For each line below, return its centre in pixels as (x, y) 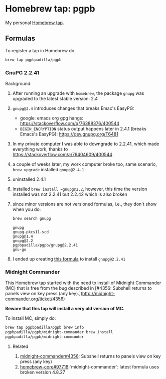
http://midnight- (99, 294)
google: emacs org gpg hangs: (52, 118)
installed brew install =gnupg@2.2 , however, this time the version (80, 189)
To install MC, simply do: (31, 318)
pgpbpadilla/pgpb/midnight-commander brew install (59, 332)
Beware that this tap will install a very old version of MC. (65, 309)
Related (20, 346)
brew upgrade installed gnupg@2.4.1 (48, 169)
